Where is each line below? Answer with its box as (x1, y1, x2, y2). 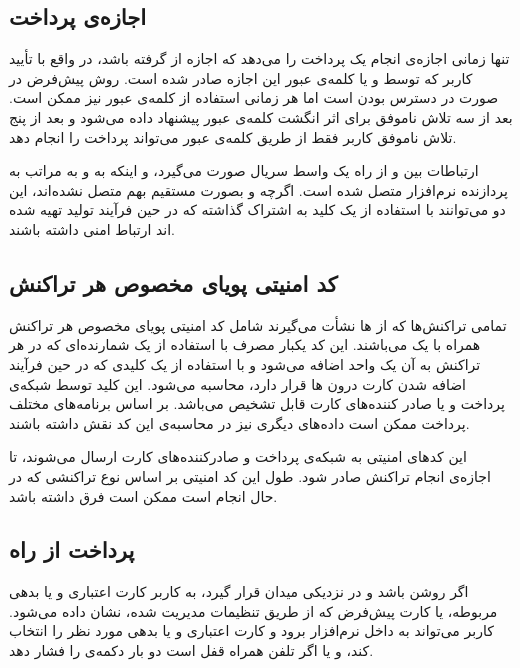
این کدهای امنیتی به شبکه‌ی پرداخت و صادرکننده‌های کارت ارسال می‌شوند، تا (9, 446, 467, 467)
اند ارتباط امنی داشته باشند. (9, 218, 176, 239)
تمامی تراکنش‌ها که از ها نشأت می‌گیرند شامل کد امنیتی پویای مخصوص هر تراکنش (9, 314, 507, 335)
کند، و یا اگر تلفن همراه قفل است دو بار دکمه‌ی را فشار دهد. (9, 640, 374, 661)
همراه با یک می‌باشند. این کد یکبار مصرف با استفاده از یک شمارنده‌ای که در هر (9, 334, 481, 355)
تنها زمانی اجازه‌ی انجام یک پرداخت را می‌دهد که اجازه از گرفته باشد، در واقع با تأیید (9, 48, 510, 69)
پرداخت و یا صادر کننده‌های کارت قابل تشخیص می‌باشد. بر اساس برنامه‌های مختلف (9, 393, 505, 414)
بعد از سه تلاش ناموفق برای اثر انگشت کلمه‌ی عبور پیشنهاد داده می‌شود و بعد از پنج (9, 106, 513, 127)
